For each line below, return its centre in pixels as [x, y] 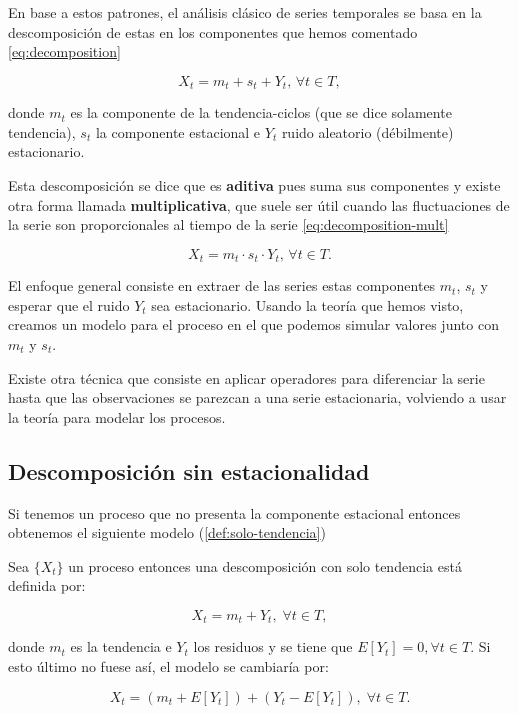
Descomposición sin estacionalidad [189, 470]
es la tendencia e [121, 646]
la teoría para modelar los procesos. [117, 416]
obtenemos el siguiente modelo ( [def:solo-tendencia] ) [167, 532]
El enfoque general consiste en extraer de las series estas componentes [222, 285]
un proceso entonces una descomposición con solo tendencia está [265, 565]
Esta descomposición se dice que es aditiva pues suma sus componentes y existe [254, 185]
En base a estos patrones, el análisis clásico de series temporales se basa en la [245, 12]
